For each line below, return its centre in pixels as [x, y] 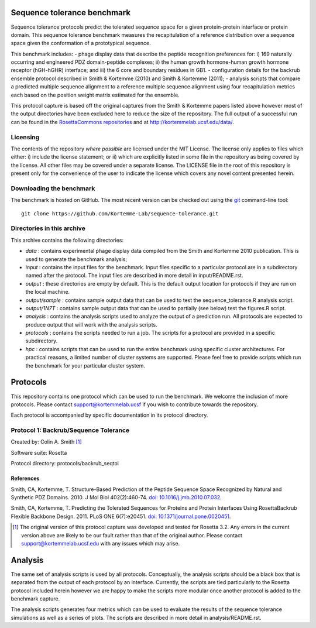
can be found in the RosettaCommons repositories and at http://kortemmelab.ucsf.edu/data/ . [122, 122]
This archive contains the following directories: [67, 240]
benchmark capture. [35, 599]
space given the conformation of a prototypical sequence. [81, 43]
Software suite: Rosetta [39, 452]
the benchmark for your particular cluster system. [85, 365]
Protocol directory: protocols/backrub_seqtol [65, 464]
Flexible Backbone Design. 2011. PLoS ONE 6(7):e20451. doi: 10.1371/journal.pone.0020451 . [121, 516]
